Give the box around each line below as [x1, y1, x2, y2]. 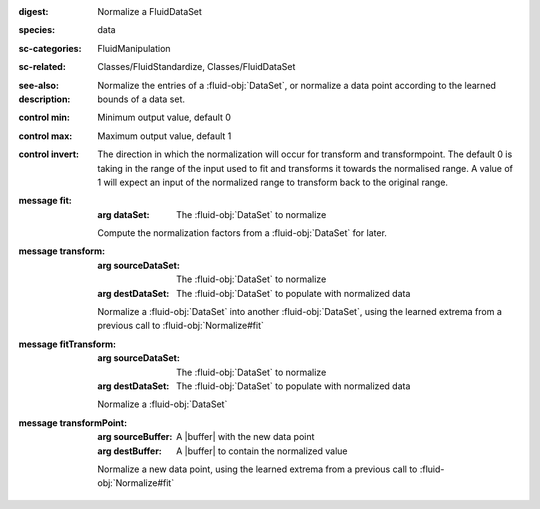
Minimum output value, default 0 [97, 111, 232, 124]
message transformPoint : [18, 416, 128, 429]
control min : [18, 111, 70, 124]
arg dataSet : [97, 208, 150, 220]
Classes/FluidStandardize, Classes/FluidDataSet [97, 61, 296, 73]
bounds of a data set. [97, 93, 185, 105]
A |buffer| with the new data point [176, 431, 315, 443]
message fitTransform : [18, 338, 117, 350]
